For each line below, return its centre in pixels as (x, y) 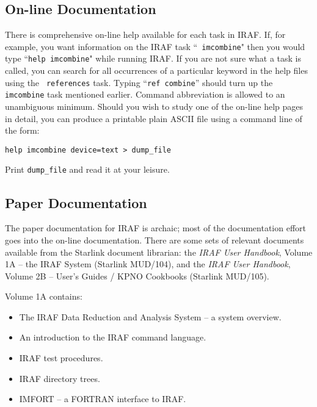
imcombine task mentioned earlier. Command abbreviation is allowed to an (145, 94)
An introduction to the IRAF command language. (113, 337)
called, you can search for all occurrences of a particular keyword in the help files (156, 70)
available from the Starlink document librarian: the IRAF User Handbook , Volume (159, 252)
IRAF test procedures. (61, 358)
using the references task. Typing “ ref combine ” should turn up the (139, 82)
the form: (22, 130)
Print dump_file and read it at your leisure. (87, 169)
